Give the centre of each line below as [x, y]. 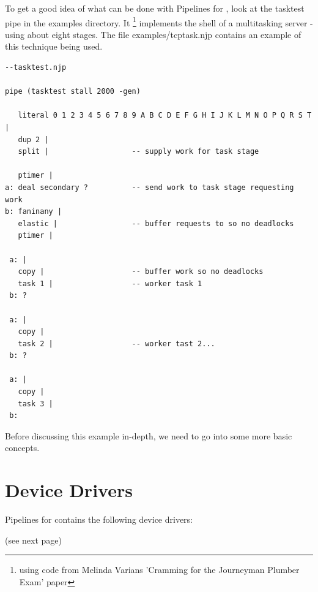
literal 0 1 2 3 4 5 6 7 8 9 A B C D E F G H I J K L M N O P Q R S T [165, 116]
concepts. [22, 448]
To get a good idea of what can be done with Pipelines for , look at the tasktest [155, 8]
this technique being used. [54, 46]
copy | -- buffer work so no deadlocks [141, 272]
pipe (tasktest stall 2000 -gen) [73, 92]
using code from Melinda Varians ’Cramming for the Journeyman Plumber [159, 570]
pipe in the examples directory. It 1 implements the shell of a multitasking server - [159, 21]
